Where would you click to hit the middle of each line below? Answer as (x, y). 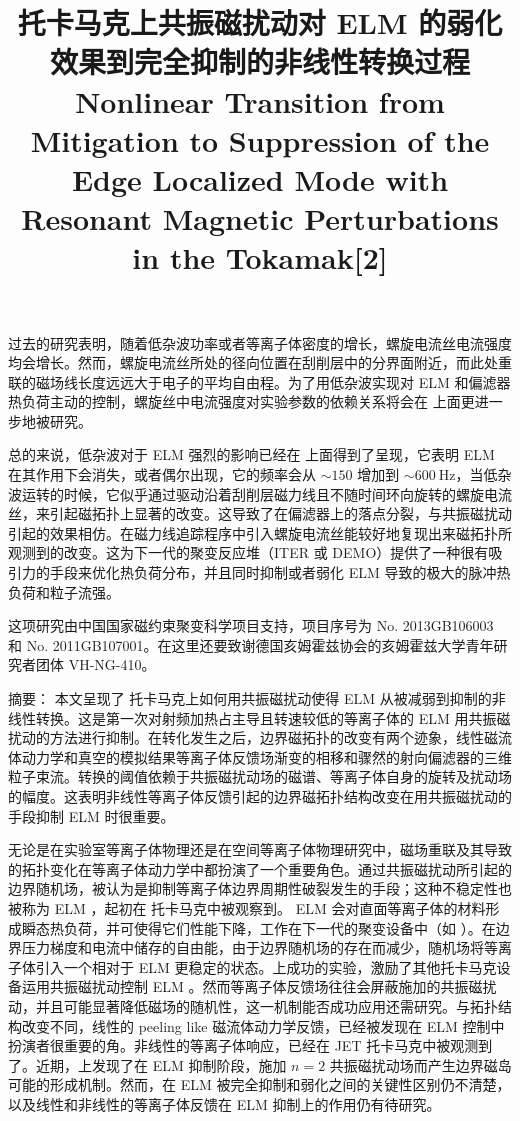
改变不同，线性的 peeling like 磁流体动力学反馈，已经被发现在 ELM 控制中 (263, 1025)
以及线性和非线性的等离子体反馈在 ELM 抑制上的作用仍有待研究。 (224, 1103)
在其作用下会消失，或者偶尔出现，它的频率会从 (162, 474)
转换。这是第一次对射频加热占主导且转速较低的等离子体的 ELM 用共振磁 (273, 717)
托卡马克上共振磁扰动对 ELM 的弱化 (260, 22)
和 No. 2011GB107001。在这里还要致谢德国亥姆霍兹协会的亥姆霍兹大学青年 (251, 644)
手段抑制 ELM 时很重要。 (91, 815)
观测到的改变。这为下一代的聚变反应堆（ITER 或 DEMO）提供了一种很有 (248, 552)
